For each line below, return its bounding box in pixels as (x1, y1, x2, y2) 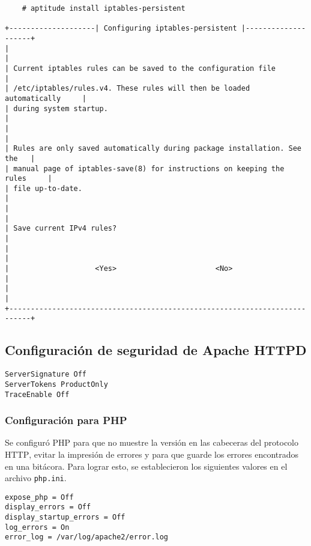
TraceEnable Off (5, 390, 70, 399)
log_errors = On (5, 523, 70, 532)
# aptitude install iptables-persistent (22, 4, 186, 13)
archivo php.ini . (5, 472, 67, 484)
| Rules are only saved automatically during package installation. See (5, 144, 301, 153)
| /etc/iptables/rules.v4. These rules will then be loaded (5, 84, 250, 93)
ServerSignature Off (5, 370, 87, 379)
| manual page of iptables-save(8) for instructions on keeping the (5, 164, 285, 173)
